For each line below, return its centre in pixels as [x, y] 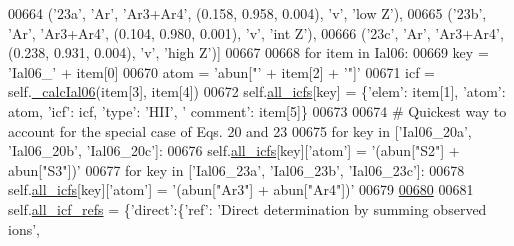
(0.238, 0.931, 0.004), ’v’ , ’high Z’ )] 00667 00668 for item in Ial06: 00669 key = [248, 52]
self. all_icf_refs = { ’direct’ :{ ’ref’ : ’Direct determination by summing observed [247, 208]
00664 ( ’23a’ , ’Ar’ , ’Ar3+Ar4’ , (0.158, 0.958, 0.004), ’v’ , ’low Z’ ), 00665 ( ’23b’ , [247, 13]
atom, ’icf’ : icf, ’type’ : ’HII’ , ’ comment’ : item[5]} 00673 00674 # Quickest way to [257, 110]
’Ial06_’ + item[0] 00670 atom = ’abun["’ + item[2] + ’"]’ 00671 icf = [222, 71]
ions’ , [24, 228]
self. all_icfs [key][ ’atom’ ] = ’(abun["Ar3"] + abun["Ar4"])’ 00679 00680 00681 [241, 189]
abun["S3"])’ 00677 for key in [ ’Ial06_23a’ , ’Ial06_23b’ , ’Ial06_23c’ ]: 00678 [236, 169]
